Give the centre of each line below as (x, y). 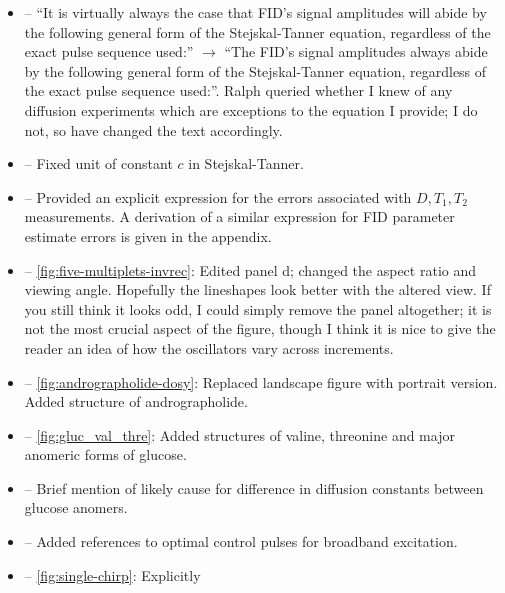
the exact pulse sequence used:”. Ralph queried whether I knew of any (238, 90)
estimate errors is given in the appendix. (148, 235)
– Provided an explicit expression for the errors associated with (218, 196)
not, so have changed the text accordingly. (153, 129)
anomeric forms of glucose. (105, 454)
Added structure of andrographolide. (136, 401)
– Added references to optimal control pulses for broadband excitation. (241, 541)
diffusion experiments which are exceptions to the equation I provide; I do (251, 109)
